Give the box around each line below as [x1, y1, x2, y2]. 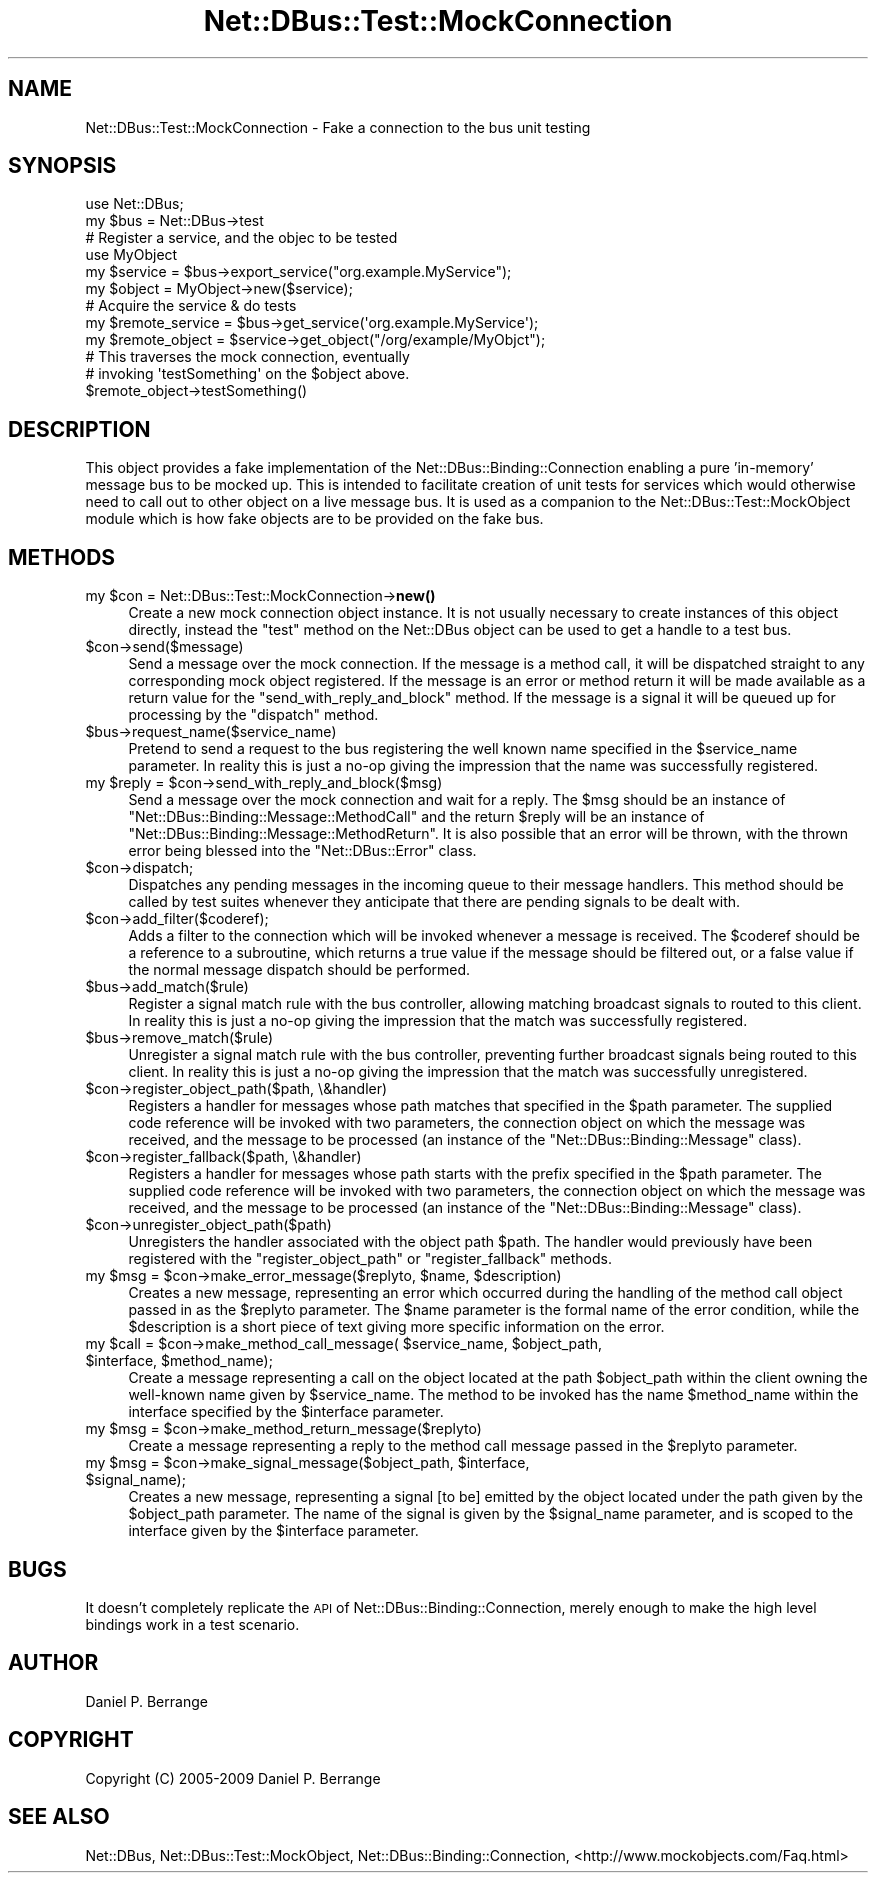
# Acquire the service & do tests [85, 297, 297, 315]
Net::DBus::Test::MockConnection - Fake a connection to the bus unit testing [85, 118, 591, 136]
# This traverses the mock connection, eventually [85, 348, 410, 366]
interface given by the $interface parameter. [128, 1522, 419, 1540]
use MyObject [85, 246, 178, 264]
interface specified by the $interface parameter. [128, 1403, 444, 1421]
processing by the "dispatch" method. [128, 706, 379, 724]
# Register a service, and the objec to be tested [85, 229, 398, 247]
